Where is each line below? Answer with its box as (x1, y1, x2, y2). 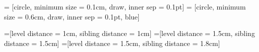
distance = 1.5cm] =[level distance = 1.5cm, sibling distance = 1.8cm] (4, 37, 220, 48)
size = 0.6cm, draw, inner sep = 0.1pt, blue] (4, 11, 140, 21)
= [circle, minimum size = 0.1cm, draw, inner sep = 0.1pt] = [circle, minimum (4, 1, 246, 11)
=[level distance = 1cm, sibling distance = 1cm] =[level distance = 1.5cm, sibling (4, 28, 255, 38)
